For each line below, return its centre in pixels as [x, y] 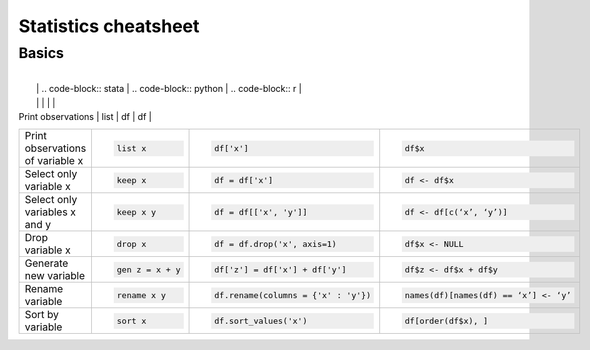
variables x [50, 212]
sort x [131, 320]
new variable [54, 276]
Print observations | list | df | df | [85, 116]
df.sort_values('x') [261, 320]
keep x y [136, 211]
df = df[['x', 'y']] [261, 211]
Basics [41, 53]
